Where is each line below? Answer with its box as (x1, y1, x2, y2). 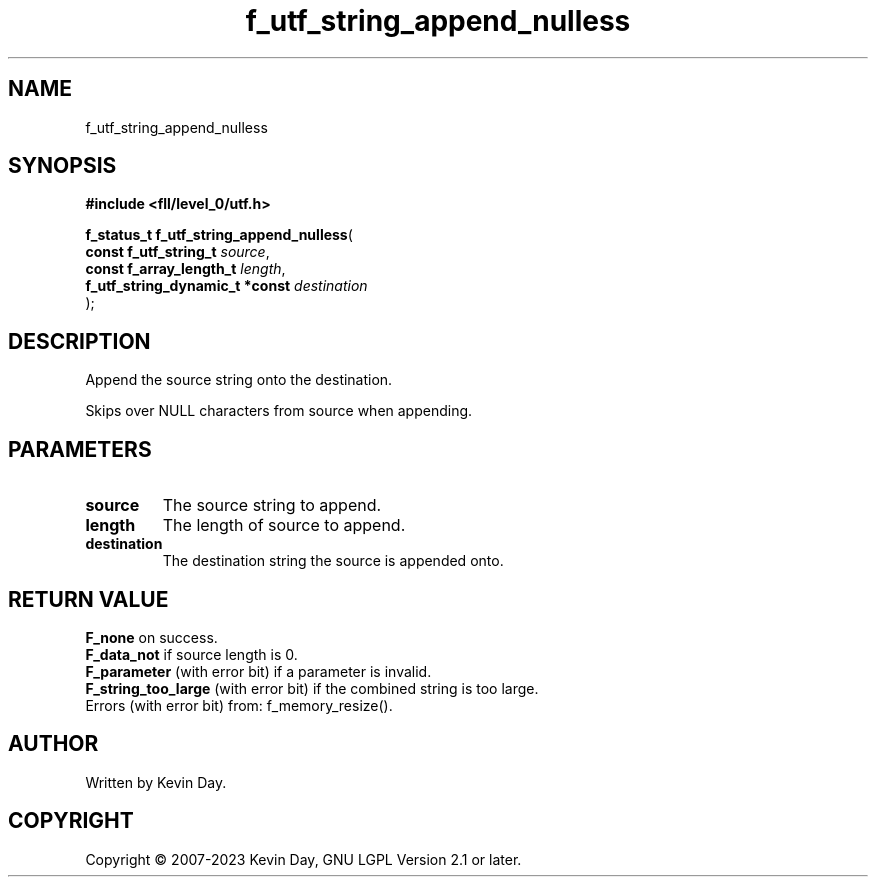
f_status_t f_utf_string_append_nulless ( (85, 226, 353, 244)
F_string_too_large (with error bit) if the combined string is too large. (85, 679, 539, 697)
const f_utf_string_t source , (85, 243, 270, 261)
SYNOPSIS (8, 153, 117, 179)
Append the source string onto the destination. (85, 371, 393, 389)
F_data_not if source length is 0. (85, 645, 298, 663)
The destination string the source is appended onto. (162, 552, 504, 570)
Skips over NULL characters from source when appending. (85, 402, 473, 420)
